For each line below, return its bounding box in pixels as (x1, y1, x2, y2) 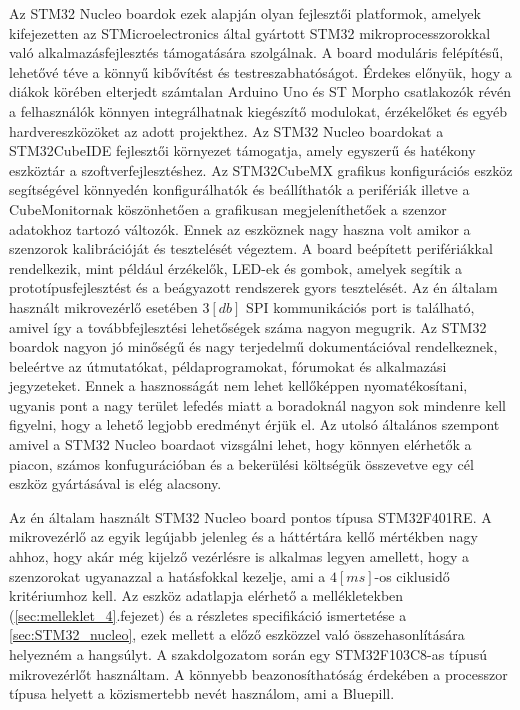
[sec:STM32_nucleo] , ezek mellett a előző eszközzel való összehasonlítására (9, 624, 465, 645)
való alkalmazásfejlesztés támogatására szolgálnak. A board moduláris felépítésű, (9, 42, 504, 63)
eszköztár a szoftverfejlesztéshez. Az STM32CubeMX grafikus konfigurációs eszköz (9, 159, 513, 180)
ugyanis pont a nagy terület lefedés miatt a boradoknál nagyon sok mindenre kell (9, 394, 506, 415)
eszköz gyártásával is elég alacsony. (9, 473, 222, 494)
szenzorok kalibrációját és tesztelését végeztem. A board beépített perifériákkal (9, 238, 493, 259)
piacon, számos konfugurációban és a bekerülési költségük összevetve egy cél (9, 453, 474, 474)
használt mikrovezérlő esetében (9, 296, 198, 317)
